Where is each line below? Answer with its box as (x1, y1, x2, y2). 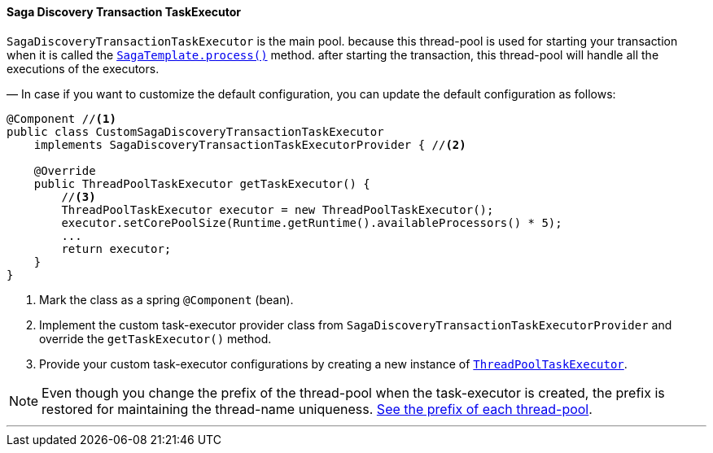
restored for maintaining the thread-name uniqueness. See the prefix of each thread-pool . (42, 400, 593, 417)
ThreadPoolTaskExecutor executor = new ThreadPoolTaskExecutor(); (61, 203, 494, 216)
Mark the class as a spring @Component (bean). (39, 292, 294, 307)
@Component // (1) (7, 111, 116, 125)
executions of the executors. (7, 61, 160, 76)
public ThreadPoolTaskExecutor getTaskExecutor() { (33, 176, 370, 190)
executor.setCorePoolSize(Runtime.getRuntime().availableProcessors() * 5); (61, 216, 562, 229)
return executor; (61, 242, 172, 255)
